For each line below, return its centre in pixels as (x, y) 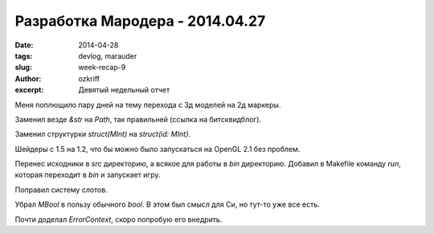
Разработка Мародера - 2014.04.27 (140, 21)
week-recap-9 (102, 68)
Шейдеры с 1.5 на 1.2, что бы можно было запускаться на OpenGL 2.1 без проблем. (158, 149)
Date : (24, 45)
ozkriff (89, 78)
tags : (24, 55)
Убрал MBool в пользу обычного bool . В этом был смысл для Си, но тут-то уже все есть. (168, 204)
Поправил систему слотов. (61, 190)
